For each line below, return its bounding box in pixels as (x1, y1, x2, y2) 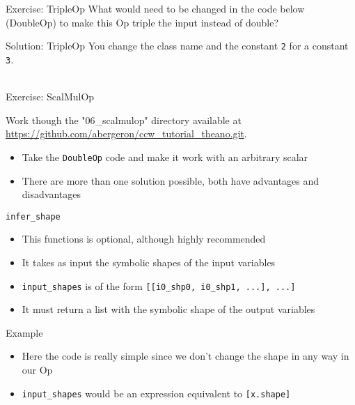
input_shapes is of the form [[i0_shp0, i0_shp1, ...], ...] (22, 278, 296, 293)
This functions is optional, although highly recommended (22, 231, 266, 246)
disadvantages (22, 187, 81, 201)
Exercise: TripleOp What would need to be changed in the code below (6, 1, 305, 15)
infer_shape (6, 211, 61, 222)
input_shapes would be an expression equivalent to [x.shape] (22, 385, 291, 400)
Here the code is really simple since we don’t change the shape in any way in (22, 349, 349, 363)
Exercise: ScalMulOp (6, 89, 95, 104)
